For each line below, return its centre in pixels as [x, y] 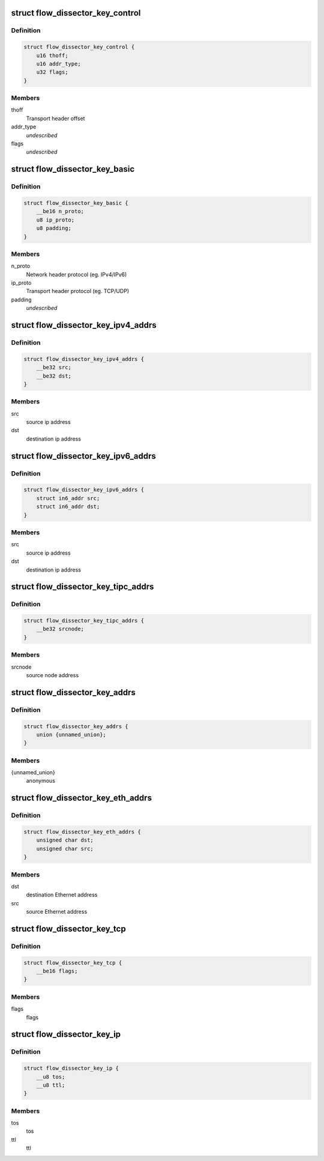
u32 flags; [52, 72]
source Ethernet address [57, 912]
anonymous [40, 781]
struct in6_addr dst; [68, 507]
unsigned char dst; [65, 840]
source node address [52, 675]
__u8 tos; [51, 1077]
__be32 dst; [54, 376]
